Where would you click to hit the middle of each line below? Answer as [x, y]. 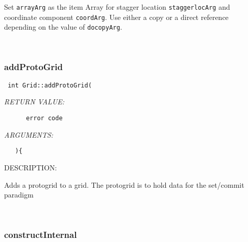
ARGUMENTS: [29, 134]
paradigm [19, 195]
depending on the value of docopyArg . [63, 27]
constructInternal [41, 235]
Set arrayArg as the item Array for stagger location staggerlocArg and [117, 7]
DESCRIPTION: [31, 167]
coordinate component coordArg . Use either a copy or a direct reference [116, 17]
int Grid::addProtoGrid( [50, 85]
